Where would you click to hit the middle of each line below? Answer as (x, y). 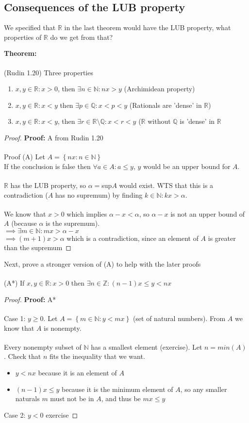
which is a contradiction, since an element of (133, 238)
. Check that (23, 356)
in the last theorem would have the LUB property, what (148, 27)
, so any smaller (204, 389)
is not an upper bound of (208, 213)
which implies (87, 213)
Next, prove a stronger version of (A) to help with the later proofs (102, 264)
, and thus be (121, 398)
